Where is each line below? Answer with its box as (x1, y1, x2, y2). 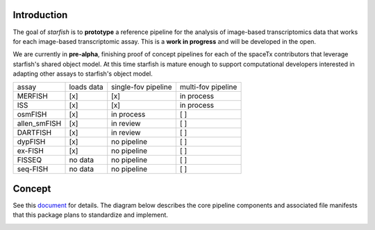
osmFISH (17, 110, 47, 120)
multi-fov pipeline (179, 82, 237, 92)
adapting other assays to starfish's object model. (12, 69, 153, 78)
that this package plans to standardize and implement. (12, 211, 168, 219)
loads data (69, 82, 103, 92)
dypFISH (17, 137, 46, 147)
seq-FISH (17, 164, 49, 174)
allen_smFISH (17, 119, 62, 129)
